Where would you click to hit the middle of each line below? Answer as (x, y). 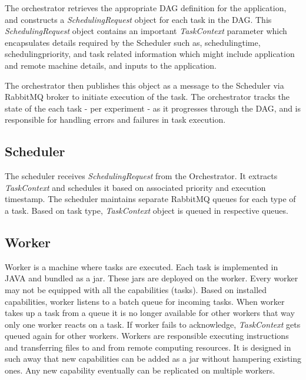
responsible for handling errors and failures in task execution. (115, 120)
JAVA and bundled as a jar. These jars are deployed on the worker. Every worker (152, 278)
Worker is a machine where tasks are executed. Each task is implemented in (142, 266)
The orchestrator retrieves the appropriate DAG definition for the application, (146, 8)
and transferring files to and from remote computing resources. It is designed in (148, 347)
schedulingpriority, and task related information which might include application (150, 54)
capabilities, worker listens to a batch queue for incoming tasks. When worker (145, 301)
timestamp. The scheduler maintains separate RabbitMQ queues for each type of (150, 199)
